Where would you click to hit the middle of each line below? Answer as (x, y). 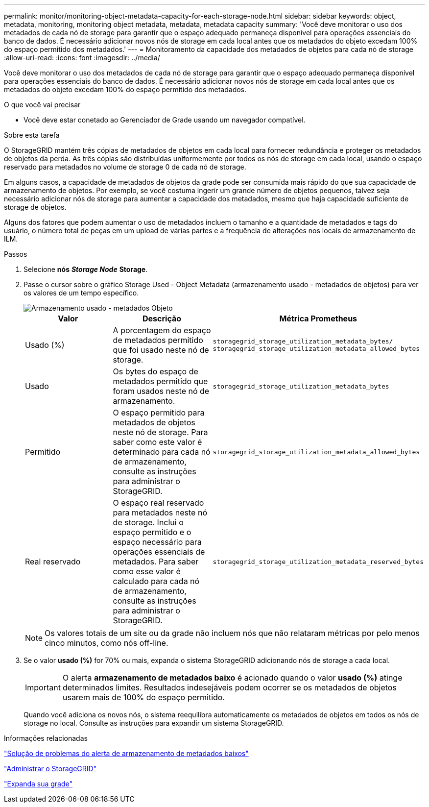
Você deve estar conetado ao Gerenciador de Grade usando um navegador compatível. (165, 120)
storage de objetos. (35, 207)
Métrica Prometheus (318, 318)
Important (43, 687)
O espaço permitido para (159, 413)
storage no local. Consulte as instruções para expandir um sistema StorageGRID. (154, 723)
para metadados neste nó (160, 513)
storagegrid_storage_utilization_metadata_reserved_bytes (318, 562)
